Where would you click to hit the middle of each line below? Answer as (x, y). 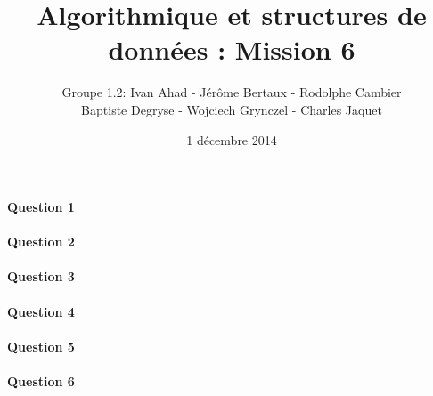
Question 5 (41, 346)
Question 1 (41, 207)
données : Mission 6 (232, 49)
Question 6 (41, 381)
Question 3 (41, 276)
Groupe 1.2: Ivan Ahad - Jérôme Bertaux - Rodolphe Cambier (232, 92)
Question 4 (41, 311)
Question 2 (41, 242)
